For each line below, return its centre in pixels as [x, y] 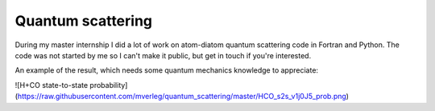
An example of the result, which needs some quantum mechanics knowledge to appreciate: [166, 70]
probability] [109, 85]
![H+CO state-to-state [52, 85]
